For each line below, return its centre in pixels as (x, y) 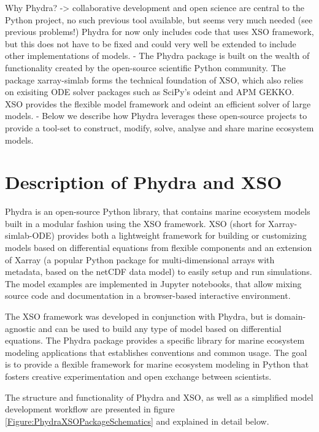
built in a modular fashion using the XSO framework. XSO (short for (135, 223)
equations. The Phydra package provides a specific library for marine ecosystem (155, 340)
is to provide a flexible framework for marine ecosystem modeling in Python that (157, 364)
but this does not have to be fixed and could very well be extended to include (151, 43)
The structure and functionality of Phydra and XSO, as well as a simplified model (159, 397)
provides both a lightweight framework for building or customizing (182, 235)
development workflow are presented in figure (90, 409)
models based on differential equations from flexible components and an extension (159, 248)
